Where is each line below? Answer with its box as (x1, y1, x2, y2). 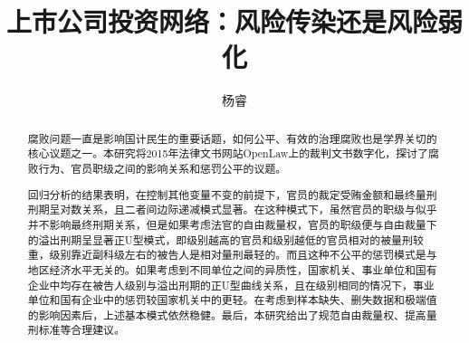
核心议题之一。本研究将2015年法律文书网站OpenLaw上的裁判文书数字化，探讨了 (27, 146, 428, 161)
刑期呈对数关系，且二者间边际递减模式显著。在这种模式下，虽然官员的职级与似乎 (27, 202, 437, 217)
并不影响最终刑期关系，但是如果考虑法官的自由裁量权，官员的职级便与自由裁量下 (27, 216, 437, 232)
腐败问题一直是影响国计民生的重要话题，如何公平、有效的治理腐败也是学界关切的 (27, 130, 437, 146)
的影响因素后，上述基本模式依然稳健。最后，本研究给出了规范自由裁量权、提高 (27, 307, 426, 322)
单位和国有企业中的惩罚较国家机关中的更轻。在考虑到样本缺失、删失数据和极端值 (27, 292, 437, 308)
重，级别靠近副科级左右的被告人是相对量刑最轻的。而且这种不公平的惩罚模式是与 (27, 247, 437, 262)
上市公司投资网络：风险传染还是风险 (6, 3, 438, 40)
